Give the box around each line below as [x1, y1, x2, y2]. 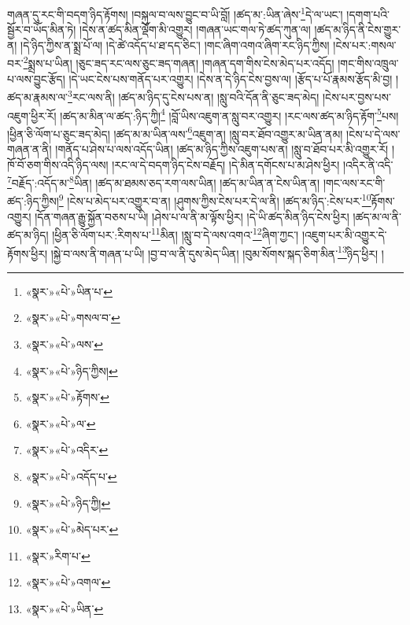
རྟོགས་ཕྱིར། [7, 245, 48, 261]
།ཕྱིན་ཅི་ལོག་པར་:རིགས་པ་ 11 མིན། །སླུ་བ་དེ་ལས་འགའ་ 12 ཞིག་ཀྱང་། [52, 224, 299, 242]
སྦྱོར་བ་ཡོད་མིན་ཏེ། [7, 21, 76, 38]
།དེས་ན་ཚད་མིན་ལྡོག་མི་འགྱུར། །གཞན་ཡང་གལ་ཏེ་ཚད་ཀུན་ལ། [79, 21, 311, 38]
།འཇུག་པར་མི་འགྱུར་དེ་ [301, 226, 387, 242]
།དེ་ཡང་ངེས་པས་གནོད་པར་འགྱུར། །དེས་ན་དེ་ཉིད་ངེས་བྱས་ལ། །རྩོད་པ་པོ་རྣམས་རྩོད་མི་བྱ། [68, 70, 393, 87]
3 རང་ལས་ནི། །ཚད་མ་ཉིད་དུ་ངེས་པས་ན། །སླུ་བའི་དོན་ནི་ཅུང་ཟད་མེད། [68, 87, 320, 105]
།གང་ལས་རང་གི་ [323, 174, 386, 190]
